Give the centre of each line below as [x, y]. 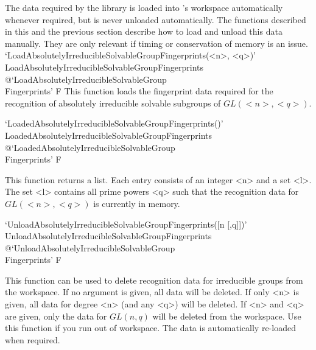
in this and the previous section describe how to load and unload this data [144, 31]
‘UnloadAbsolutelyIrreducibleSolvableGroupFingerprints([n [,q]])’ [126, 224]
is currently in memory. [137, 203]
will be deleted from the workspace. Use [227, 316]
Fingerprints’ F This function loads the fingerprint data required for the [139, 91]
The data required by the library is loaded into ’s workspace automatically [144, 7]
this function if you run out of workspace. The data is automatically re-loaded [150, 328]
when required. [33, 339]
